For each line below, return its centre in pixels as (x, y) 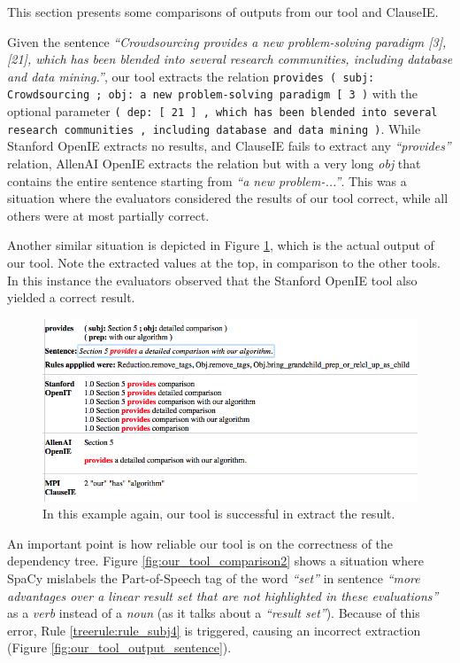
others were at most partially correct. (108, 215)
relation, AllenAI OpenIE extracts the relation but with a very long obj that (214, 163)
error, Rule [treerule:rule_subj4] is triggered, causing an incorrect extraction (214, 630)
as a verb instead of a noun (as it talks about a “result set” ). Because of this (214, 613)
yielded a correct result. (71, 297)
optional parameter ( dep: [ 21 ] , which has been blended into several (222, 111)
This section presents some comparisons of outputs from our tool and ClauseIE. (223, 12)
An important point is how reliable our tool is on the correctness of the (200, 543)
